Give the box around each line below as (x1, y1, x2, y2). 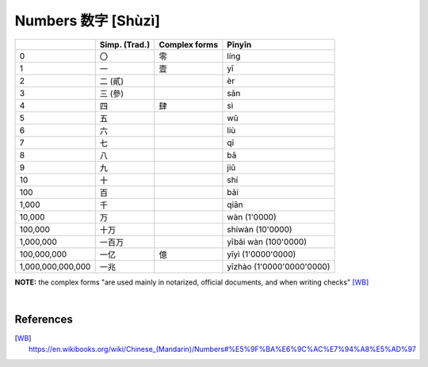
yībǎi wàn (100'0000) (227, 236, 308, 247)
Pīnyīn (227, 39, 252, 50)
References (14, 312, 73, 326)
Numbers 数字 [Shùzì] (14, 12, 160, 29)
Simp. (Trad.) (99, 39, 151, 50)
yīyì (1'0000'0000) (227, 248, 296, 259)
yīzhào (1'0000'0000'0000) (227, 261, 331, 272)
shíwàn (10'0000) (227, 224, 292, 235)
